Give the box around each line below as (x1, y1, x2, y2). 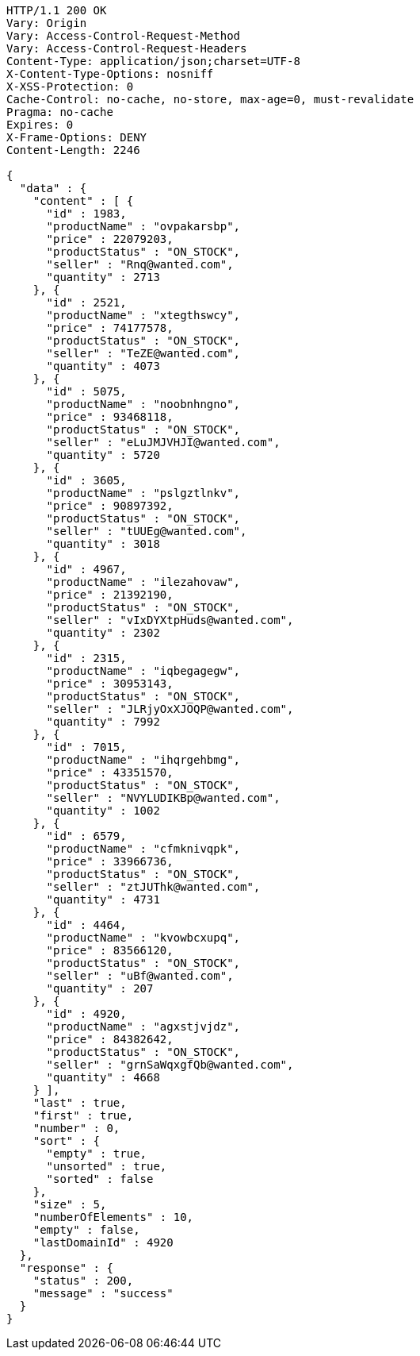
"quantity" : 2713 (46, 271, 160, 283)
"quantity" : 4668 (46, 1071, 160, 1084)
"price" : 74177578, (46, 322, 174, 334)
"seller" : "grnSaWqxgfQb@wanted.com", (46, 1058, 294, 1071)
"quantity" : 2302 (46, 626, 160, 639)
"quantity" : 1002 (46, 804, 160, 817)
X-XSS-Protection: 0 (6, 80, 134, 93)
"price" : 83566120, (46, 944, 174, 957)
